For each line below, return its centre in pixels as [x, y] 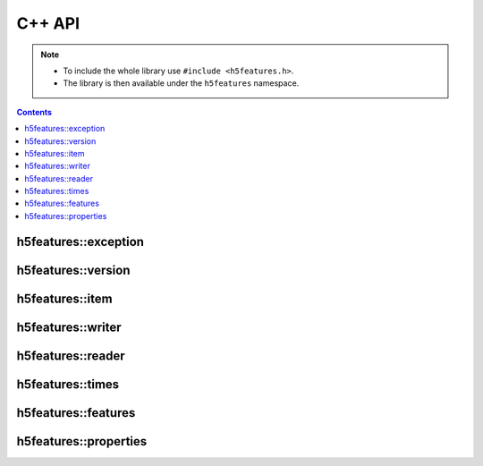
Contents [34, 112]
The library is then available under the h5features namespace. [181, 83]
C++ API [48, 23]
